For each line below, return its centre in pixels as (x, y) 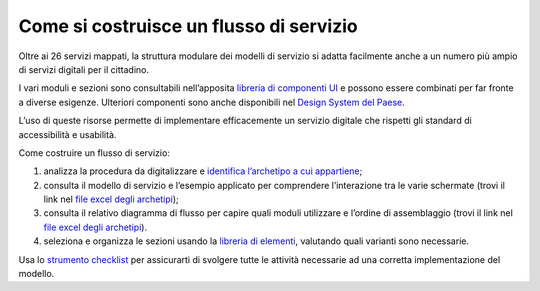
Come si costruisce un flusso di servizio (188, 26)
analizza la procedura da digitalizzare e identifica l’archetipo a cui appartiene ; (203, 171)
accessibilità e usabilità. (67, 134)
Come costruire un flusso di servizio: (94, 152)
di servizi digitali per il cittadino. (84, 69)
